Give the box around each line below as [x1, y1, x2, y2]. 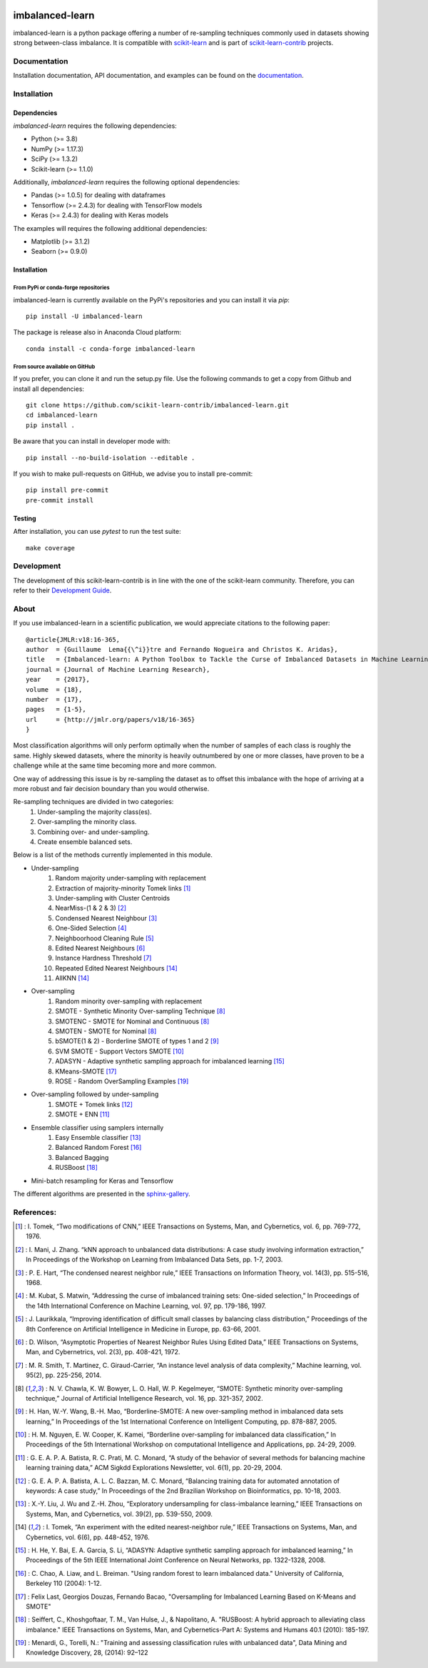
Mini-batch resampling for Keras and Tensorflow [31, 1176, 174, 1185]
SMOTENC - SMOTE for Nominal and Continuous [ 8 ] [55, 1017, 210, 1026]
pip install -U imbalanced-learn [26, 312, 143, 321]
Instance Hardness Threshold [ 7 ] [55, 954, 152, 963]
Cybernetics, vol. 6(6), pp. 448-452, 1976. [26, 1533, 150, 1542]
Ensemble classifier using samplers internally [31, 1123, 164, 1132]
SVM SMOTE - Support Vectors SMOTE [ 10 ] [55, 1047, 185, 1056]
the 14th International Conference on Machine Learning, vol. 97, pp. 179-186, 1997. [26, 1301, 267, 1310]
